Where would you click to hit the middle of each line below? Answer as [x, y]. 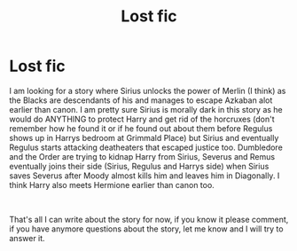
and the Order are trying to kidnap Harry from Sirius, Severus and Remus [142, 156]
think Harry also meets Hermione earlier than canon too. [112, 184]
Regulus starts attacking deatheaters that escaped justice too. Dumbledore [146, 147]
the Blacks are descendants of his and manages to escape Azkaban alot [141, 100]
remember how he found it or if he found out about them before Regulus [141, 128]
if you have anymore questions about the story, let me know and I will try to [146, 229]
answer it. [27, 238]
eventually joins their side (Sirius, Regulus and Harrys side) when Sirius [139, 166]
